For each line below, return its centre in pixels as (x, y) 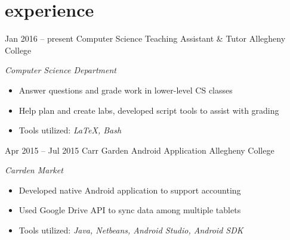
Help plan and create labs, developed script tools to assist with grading (149, 110)
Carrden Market (34, 170)
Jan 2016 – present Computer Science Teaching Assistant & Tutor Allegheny (145, 38)
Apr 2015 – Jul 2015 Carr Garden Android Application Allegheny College (140, 150)
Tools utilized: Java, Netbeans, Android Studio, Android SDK (131, 230)
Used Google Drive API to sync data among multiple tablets (130, 210)
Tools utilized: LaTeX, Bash (70, 130)
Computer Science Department (61, 70)
